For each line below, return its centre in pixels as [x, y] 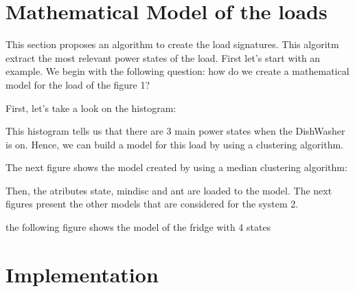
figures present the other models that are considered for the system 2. [152, 204]
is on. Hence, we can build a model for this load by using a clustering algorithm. [174, 144]
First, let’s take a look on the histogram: [91, 108]
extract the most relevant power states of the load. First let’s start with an [163, 57]
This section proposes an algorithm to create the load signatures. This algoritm [172, 44]
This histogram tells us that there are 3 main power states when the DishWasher [175, 131]
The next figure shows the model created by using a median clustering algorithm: [176, 167]
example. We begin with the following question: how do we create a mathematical [177, 71]
